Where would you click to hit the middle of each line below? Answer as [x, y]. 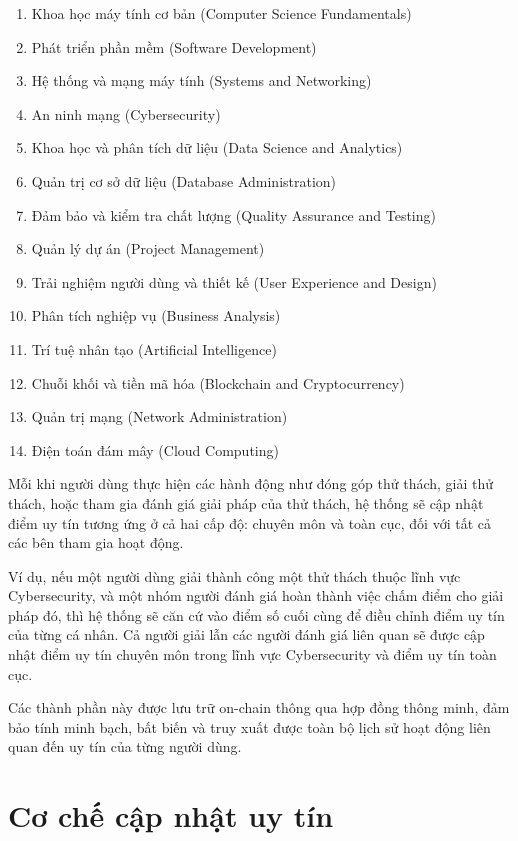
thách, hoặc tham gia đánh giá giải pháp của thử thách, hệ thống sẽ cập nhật [246, 502]
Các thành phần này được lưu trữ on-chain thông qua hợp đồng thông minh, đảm [259, 707]
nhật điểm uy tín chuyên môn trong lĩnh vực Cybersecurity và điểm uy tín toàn [252, 654]
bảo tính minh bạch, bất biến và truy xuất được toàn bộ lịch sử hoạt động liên [249, 726]
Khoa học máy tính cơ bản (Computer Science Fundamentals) [221, 13]
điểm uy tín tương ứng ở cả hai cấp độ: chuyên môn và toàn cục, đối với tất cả [249, 522]
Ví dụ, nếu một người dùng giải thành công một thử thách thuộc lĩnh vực [234, 575]
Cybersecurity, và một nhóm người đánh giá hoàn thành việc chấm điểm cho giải [256, 595]
